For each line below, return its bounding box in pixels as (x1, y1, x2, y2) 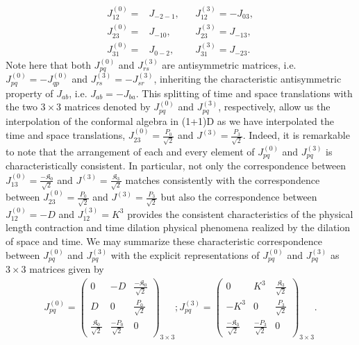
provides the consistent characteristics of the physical (127, 206, 353, 221)
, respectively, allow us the (218, 99, 331, 114)
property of (6, 85, 53, 100)
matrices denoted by (64, 99, 151, 114)
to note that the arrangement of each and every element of (6, 144, 255, 158)
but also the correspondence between (160, 190, 317, 204)
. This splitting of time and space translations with (135, 85, 353, 100)
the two (6, 99, 37, 114)
